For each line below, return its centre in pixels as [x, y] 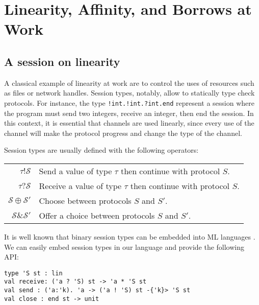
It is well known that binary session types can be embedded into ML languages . [130, 236]
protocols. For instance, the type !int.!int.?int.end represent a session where [129, 102]
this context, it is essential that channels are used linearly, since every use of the [129, 123]
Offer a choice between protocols [97, 215]
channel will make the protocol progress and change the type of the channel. [123, 133]
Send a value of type [75, 171]
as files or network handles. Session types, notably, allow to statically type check [129, 93]
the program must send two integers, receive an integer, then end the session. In [129, 113]
